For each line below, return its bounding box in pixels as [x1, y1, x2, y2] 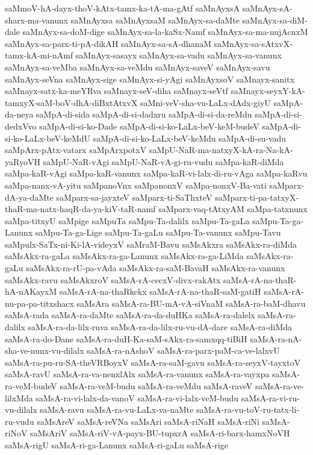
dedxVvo [5, 119, 37, 132]
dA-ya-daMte [5, 190, 54, 203]
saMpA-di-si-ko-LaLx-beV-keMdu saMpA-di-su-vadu [93, 131, 287, 144]
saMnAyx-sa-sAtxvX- [214, 37, 293, 49]
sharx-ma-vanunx [5, 13, 69, 26]
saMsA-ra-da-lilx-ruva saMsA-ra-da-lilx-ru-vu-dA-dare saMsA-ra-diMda [28, 321, 293, 333]
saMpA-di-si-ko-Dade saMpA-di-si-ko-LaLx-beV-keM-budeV [39, 119, 259, 132]
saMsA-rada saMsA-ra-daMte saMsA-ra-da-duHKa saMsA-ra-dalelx [5, 309, 255, 321]
